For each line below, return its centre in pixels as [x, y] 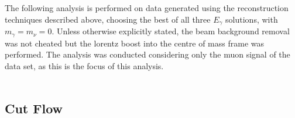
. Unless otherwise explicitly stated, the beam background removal [171, 31]
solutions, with [252, 19]
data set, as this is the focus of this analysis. [84, 65]
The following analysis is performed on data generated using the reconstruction [147, 8]
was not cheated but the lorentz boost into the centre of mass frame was [134, 43]
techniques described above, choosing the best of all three [108, 19]
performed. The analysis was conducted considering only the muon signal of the [147, 54]
